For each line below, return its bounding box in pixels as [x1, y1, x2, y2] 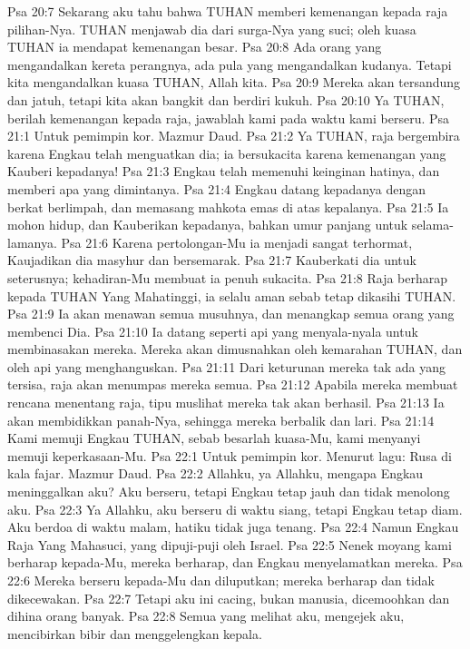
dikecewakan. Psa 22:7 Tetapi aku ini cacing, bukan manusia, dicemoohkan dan [7, 588, 450, 607]
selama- [411, 215, 454, 234]
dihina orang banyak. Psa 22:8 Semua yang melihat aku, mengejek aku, [7, 606, 405, 625]
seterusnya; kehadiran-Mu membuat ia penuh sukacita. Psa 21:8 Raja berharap [7, 268, 448, 287]
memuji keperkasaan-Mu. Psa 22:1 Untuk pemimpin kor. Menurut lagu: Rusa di [7, 446, 452, 465]
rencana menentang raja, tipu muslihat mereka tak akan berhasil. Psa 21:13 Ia [7, 393, 445, 412]
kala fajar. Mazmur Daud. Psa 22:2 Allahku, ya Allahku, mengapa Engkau [7, 464, 424, 483]
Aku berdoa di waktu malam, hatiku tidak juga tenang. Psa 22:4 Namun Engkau [7, 517, 459, 536]
